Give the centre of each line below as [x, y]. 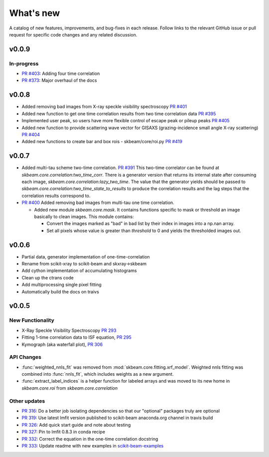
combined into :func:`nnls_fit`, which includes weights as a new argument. [98, 374]
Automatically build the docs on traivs [60, 291]
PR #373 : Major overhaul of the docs [59, 80]
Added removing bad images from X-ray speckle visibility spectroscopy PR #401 [104, 107]
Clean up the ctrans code [48, 277]
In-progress [24, 63]
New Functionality [32, 320]
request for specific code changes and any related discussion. [73, 34]
